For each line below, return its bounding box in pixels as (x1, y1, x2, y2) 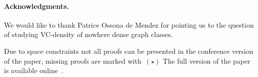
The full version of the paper (162, 55, 251, 66)
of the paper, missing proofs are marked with (4, 55, 141, 66)
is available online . (4, 65, 64, 76)
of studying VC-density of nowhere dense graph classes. (4, 29, 173, 39)
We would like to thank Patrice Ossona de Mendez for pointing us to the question (4, 19, 254, 30)
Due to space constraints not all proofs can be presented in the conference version (4, 45, 254, 56)
